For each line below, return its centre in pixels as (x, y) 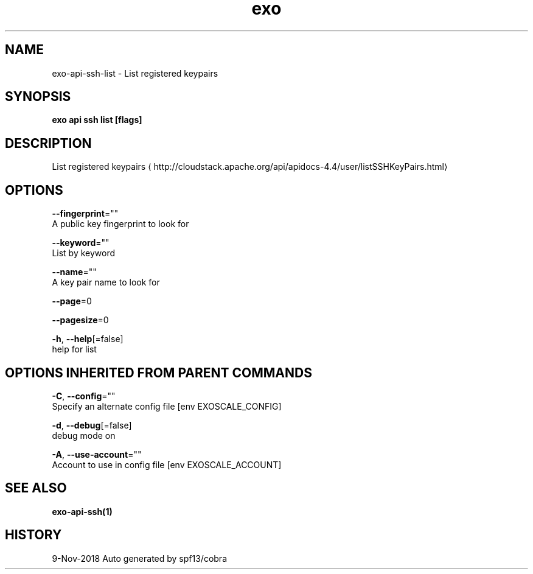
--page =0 (72, 301)
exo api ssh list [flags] (97, 120)
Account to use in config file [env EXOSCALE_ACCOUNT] (167, 464)
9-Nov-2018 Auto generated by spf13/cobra (139, 558)
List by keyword (84, 253)
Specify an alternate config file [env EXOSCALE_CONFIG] (167, 406)
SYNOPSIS (38, 97)
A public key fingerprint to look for (120, 224)
